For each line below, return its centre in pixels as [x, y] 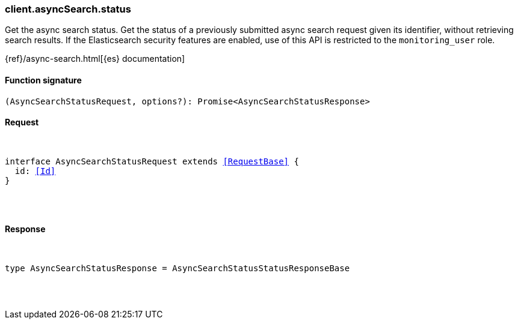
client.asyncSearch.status [68, 9]
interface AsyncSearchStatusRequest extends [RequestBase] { [152, 161]
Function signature [43, 80]
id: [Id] [35, 171]
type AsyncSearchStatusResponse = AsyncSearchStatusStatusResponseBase [177, 268]
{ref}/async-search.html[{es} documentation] [95, 59]
